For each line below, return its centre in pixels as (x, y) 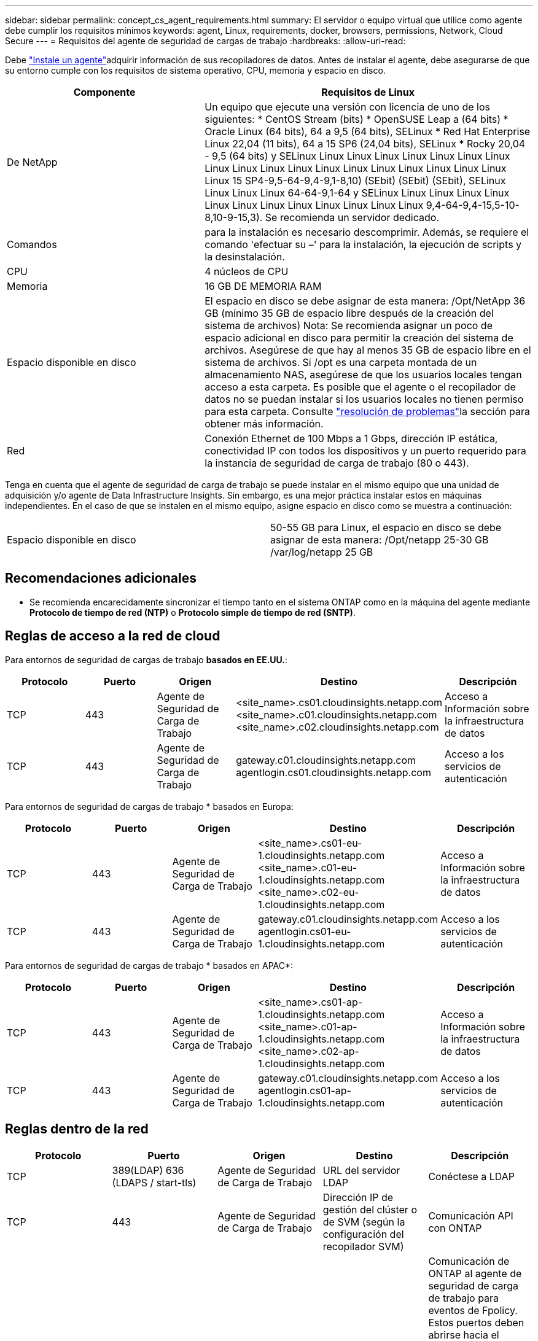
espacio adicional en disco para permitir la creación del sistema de (359, 338)
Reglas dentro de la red (77, 1129)
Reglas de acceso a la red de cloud (113, 636)
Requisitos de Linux (368, 92)
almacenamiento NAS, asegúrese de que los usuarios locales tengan (363, 375)
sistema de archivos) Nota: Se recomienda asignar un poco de (349, 325)
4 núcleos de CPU (247, 271)
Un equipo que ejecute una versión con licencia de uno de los (347, 107)
